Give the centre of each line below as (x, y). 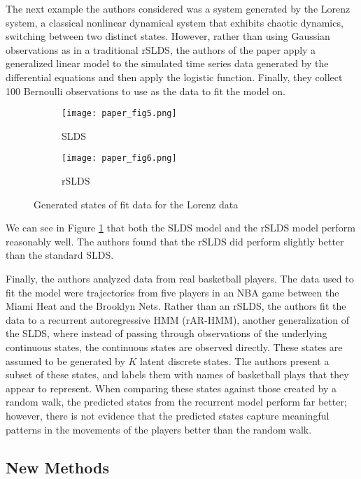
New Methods (57, 467)
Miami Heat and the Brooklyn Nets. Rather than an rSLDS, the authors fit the (176, 306)
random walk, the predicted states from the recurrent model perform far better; (176, 402)
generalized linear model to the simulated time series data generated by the (167, 63)
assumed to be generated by (65, 360)
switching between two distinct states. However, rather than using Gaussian (168, 36)
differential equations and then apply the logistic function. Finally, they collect (174, 77)
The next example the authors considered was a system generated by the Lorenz (178, 8)
